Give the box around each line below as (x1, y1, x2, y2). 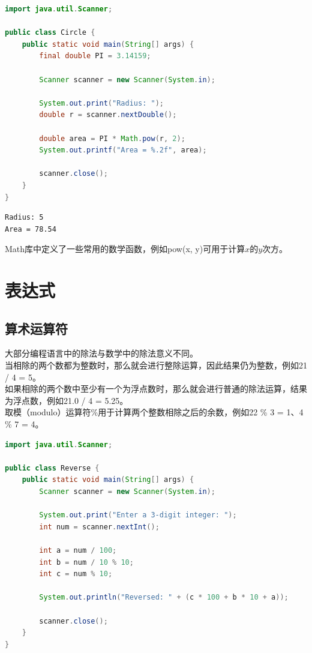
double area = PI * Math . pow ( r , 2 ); (39, 134, 185, 143)
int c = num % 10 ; (39, 570, 113, 579)
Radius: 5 (5, 213, 44, 222)
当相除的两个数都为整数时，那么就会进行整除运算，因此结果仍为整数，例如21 (5, 359, 307, 372)
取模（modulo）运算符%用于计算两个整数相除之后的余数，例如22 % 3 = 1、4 (5, 406, 304, 418)
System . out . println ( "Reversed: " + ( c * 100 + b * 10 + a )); (39, 593, 289, 602)
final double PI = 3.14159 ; (39, 52, 151, 61)
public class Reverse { (5, 463, 100, 472)
